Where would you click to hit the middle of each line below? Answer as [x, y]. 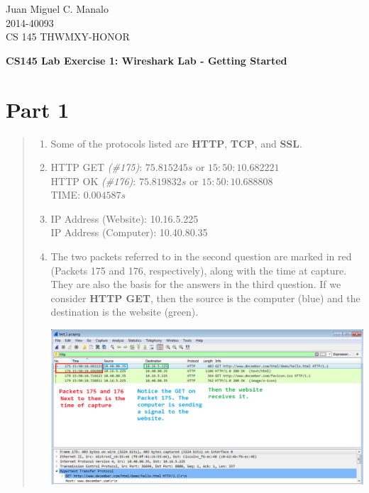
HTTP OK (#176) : [93, 181]
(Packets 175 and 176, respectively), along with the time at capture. [199, 270]
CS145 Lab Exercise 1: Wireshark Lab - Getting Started [147, 60]
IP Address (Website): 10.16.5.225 [125, 218]
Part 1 [38, 109]
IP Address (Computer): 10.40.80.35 [129, 232]
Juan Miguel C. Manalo [57, 9]
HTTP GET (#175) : [97, 167]
